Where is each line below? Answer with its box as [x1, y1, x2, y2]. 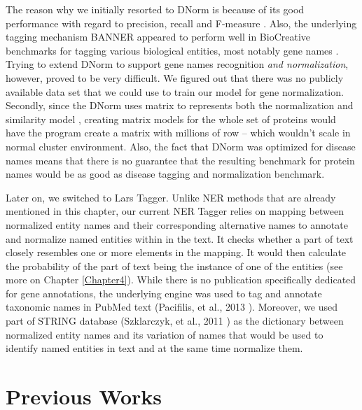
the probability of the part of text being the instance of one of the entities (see [6, 258, 343, 273]
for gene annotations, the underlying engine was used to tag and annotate [6, 285, 322, 300]
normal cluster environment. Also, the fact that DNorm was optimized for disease [6, 139, 356, 153]
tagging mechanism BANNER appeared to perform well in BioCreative [6, 29, 310, 44]
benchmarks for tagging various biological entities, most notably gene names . [6, 43, 339, 57]
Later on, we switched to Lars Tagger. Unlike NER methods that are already [6, 190, 336, 204]
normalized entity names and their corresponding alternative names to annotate [6, 217, 348, 232]
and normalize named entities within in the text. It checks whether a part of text [6, 231, 354, 246]
